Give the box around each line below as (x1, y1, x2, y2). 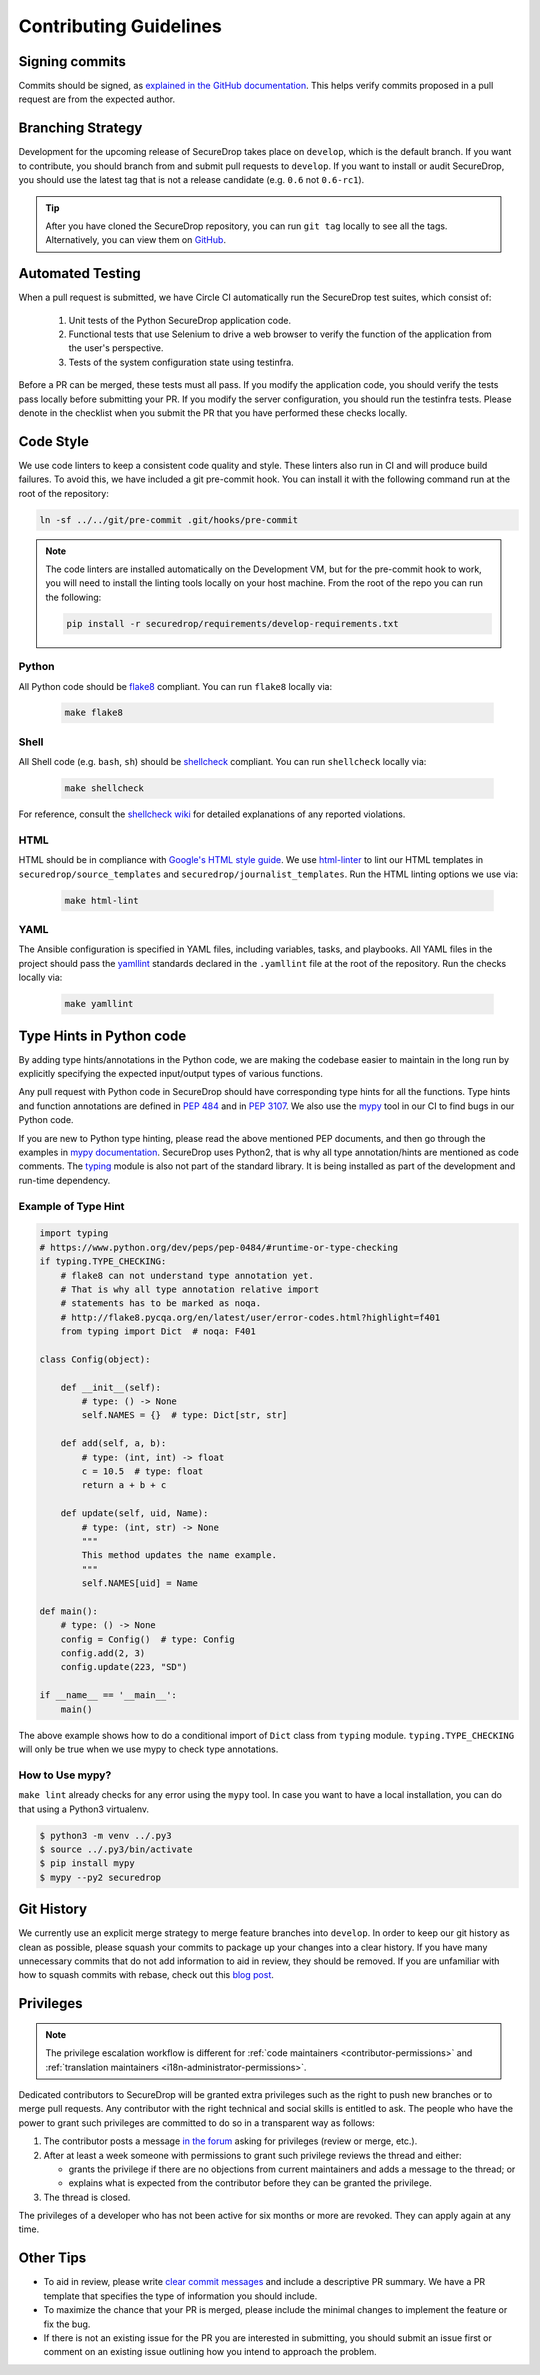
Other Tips (18, 2250, 87, 2267)
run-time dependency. (18, 1174, 111, 1186)
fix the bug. (43, 2318, 91, 2330)
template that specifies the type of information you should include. (43, 2290, 318, 2302)
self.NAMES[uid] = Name (81, 1578, 199, 1589)
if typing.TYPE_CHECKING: (39, 1256, 167, 1267)
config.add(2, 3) (60, 1648, 146, 1659)
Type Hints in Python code (18, 1027, 187, 1044)
